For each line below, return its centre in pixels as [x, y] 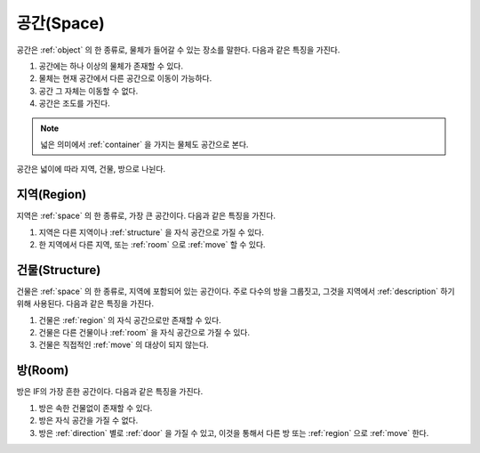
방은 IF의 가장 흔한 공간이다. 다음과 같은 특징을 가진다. [110, 392]
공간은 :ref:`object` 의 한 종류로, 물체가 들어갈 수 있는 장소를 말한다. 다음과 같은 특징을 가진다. [178, 50]
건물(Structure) [59, 270]
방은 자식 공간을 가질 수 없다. [88, 421]
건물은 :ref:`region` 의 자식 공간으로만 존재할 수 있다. [130, 320]
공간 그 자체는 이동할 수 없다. [88, 91]
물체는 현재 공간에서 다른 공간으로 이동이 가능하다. [125, 78]
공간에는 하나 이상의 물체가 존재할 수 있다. [111, 66]
